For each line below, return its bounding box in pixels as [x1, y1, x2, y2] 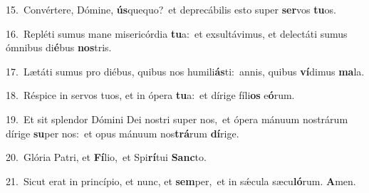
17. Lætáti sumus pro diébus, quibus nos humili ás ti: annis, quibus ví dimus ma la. [6, 63, 365, 78]
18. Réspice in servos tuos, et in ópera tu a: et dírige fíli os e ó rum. [6, 88, 295, 103]
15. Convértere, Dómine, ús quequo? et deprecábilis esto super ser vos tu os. [6, 2, 336, 16]
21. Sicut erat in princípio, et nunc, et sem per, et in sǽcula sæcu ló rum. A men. [6, 173, 356, 188]
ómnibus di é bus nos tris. [6, 40, 112, 55]
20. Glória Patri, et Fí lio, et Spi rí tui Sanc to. [6, 150, 207, 165]
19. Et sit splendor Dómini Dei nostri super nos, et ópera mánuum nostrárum [6, 111, 348, 126]
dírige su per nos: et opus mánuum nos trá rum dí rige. [6, 125, 239, 140]
